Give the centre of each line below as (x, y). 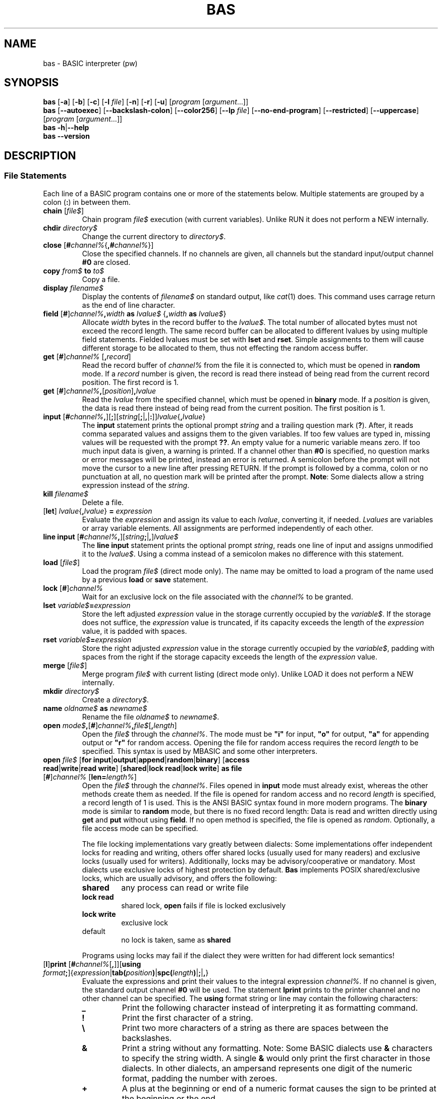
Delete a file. (103, 502)
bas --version (66, 136)
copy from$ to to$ (74, 270)
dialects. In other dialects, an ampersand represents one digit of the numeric (267, 1068)
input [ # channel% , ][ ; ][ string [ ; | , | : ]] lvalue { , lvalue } (124, 416)
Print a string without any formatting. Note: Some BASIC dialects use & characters (277, 1048)
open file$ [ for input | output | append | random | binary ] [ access (146, 759)
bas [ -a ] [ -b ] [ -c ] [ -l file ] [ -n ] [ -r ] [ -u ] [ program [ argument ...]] (146, 102)
